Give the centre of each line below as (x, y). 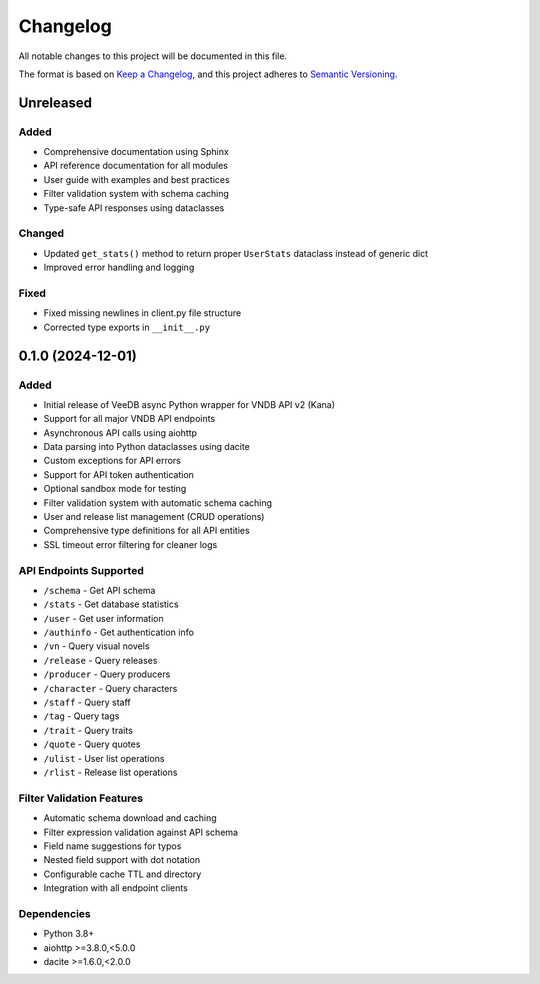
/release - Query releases (100, 660)
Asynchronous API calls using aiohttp (120, 432)
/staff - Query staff (87, 702)
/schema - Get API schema (99, 590)
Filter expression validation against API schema (141, 832)
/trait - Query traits (88, 730)
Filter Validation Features (81, 798)
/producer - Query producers (107, 674)
